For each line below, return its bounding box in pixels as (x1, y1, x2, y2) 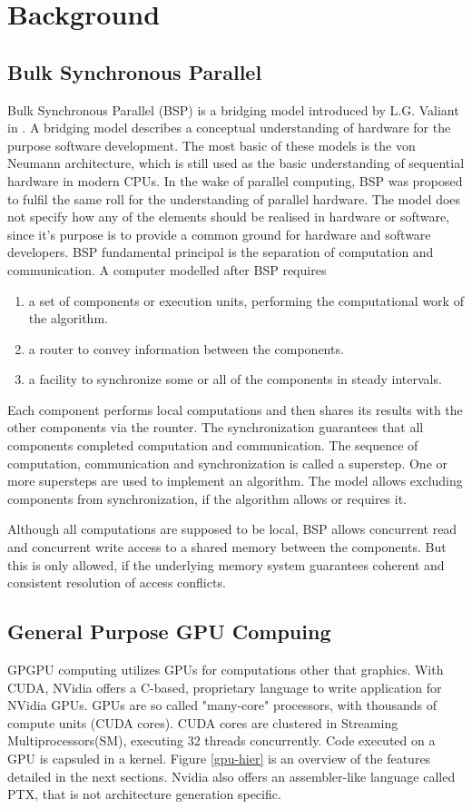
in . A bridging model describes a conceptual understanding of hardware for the (7, 118, 451, 137)
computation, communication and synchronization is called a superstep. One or (7, 453, 447, 472)
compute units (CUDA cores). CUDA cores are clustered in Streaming (7, 713, 398, 732)
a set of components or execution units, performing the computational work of (28, 291, 464, 310)
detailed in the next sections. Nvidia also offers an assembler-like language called (7, 766, 456, 785)
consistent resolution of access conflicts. (7, 573, 226, 592)
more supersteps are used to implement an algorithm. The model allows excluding (7, 471, 463, 490)
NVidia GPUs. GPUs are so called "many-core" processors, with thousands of (7, 696, 438, 715)
